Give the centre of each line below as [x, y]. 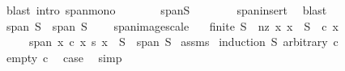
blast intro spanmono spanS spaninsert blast [166, 10]
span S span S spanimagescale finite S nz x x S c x [172, 25]
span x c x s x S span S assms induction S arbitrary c [183, 42]
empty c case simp [64, 57]
